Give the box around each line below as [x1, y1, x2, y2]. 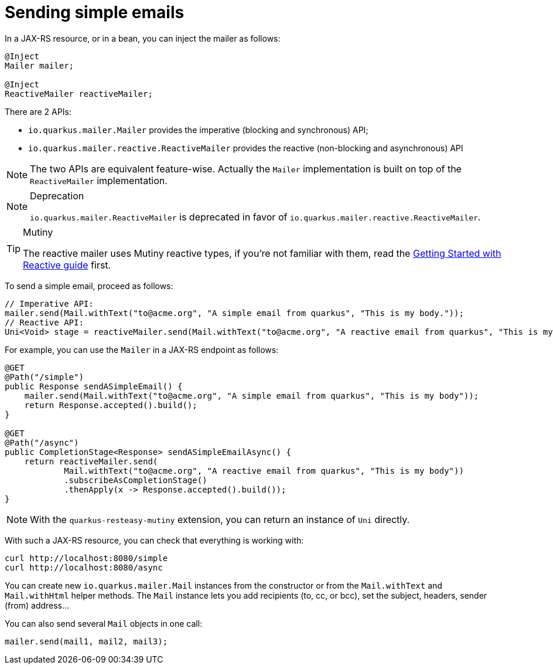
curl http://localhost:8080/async [5, 562, 163, 572]
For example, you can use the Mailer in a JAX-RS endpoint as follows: [5, 344, 279, 355]
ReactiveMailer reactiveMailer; [5, 89, 153, 99]
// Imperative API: [5, 298, 94, 308]
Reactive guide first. [23, 259, 111, 271]
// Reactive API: [5, 317, 84, 327]
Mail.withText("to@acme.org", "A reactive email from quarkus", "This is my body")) [64, 466, 464, 476]
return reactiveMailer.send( [24, 456, 158, 466]
